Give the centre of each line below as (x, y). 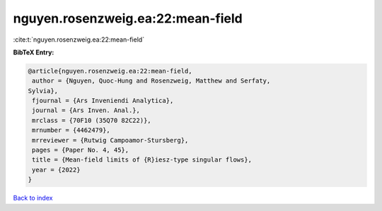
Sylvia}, (43, 91)
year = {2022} (56, 170)
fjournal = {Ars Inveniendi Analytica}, (103, 101)
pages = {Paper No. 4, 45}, (81, 150)
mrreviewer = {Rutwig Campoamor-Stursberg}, (110, 140)
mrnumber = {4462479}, (71, 130)
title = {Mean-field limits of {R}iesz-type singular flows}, (142, 160)
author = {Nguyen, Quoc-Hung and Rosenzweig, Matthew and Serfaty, (151, 81)
